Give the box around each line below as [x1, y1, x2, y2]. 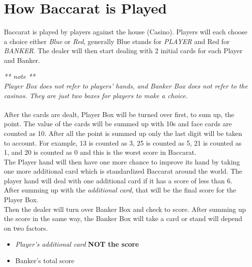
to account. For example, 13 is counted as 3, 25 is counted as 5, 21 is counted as [4, 137, 242, 148]
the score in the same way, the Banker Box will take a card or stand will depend [4, 213, 242, 223]
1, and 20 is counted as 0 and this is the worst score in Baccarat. [4, 147, 196, 157]
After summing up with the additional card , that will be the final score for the [4, 185, 236, 195]
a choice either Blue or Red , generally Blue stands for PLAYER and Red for [4, 36, 230, 46]
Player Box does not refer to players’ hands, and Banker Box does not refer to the [4, 80, 248, 90]
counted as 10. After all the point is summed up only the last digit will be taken [4, 128, 242, 138]
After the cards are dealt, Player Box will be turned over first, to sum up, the [4, 109, 235, 119]
